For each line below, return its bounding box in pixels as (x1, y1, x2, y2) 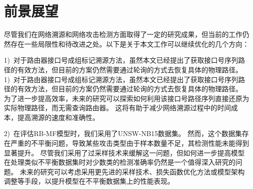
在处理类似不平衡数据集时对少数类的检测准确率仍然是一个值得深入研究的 (4, 157, 235, 167)
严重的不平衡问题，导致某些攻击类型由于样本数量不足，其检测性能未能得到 (10, 138, 249, 148)
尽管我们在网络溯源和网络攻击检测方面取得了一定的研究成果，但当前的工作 (4, 29, 242, 39)
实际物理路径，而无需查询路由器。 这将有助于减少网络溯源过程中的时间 (4, 103, 231, 113)
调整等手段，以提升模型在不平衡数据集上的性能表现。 (4, 176, 174, 186)
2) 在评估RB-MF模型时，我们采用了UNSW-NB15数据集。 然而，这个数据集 (4, 128, 242, 138)
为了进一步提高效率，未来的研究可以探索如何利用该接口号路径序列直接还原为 (4, 93, 249, 103)
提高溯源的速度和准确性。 (17, 112, 99, 122)
